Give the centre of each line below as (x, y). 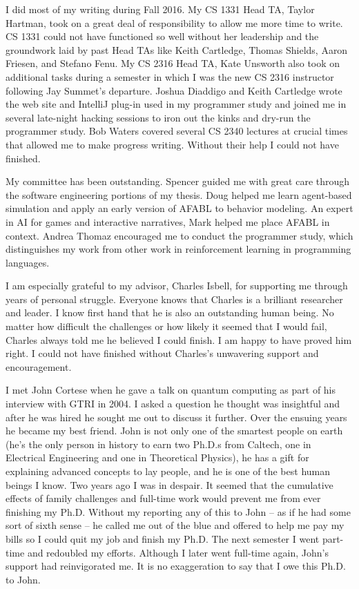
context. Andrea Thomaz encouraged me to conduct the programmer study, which (179, 235)
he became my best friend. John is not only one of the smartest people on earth (174, 431)
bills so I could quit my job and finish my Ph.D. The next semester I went (163, 538)
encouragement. (39, 366)
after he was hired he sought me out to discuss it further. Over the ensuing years (176, 417)
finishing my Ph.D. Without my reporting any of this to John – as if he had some (178, 511)
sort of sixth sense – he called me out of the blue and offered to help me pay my (175, 525)
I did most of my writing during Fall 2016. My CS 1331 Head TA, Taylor (160, 9)
